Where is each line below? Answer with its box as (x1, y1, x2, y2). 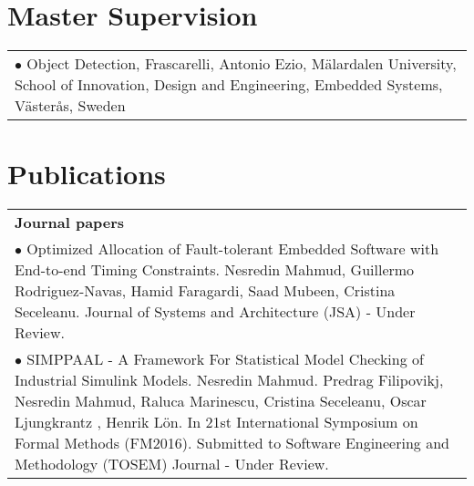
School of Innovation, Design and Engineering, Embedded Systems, (15, 74, 443, 96)
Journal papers (15, 212, 125, 233)
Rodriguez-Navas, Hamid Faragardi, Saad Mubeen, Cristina (15, 280, 396, 302)
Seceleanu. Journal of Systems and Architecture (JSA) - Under (15, 301, 416, 323)
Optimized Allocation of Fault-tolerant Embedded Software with (26, 238, 439, 260)
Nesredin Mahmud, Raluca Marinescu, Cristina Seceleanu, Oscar (15, 390, 427, 412)
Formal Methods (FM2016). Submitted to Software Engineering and (15, 432, 449, 454)
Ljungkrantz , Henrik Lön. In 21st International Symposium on (15, 411, 418, 433)
